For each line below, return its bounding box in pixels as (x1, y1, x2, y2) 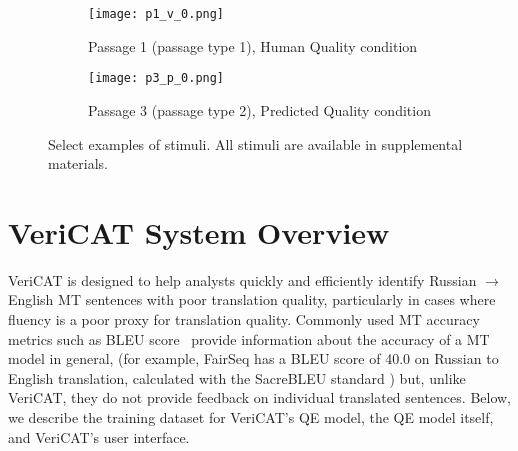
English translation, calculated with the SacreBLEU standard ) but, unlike (8, 367, 466, 388)
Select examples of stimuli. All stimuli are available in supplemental (48, 133, 463, 154)
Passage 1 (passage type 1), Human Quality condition (88, 35, 418, 56)
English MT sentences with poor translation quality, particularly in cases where (8, 289, 496, 310)
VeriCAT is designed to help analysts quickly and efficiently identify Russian (8, 269, 477, 290)
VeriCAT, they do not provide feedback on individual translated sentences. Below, (8, 387, 512, 408)
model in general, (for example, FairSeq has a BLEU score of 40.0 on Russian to (8, 348, 499, 369)
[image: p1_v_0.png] (88, 7, 225, 21)
